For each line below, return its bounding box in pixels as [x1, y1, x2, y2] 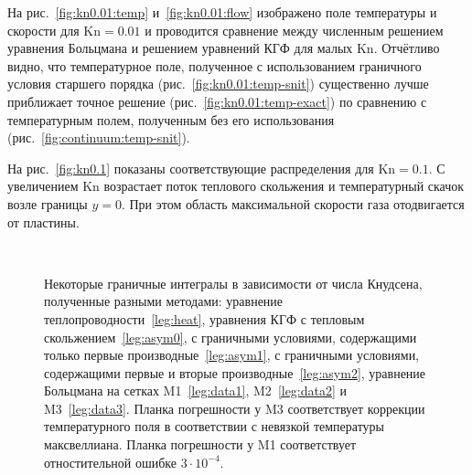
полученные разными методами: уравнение [44, 291, 284, 311]
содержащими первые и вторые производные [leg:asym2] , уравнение [44, 363, 426, 382]
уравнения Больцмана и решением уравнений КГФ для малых [7, 38, 353, 58]
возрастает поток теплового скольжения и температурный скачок [103, 176, 465, 195]
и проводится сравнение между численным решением [145, 20, 444, 39]
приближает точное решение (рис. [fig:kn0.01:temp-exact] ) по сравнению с [7, 91, 427, 111]
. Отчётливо [373, 38, 440, 58]
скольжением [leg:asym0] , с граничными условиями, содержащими [44, 327, 417, 346]
